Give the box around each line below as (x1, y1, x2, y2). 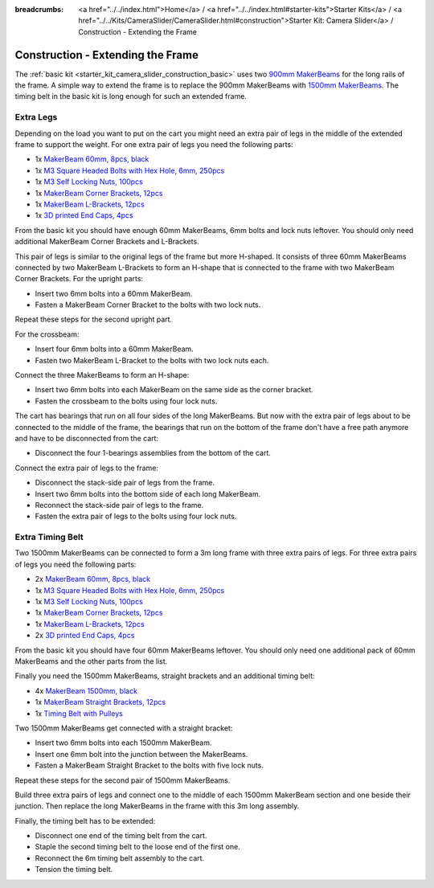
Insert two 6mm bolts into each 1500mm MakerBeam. (35, 738, 212, 747)
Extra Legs (14, 112, 58, 123)
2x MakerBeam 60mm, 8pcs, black (35, 575, 151, 584)
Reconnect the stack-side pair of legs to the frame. (35, 500, 204, 509)
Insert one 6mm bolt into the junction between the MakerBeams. (35, 749, 248, 759)
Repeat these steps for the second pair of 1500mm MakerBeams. (14, 775, 231, 785)
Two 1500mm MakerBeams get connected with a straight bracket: (14, 723, 233, 733)
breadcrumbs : (14, 5, 64, 14)
